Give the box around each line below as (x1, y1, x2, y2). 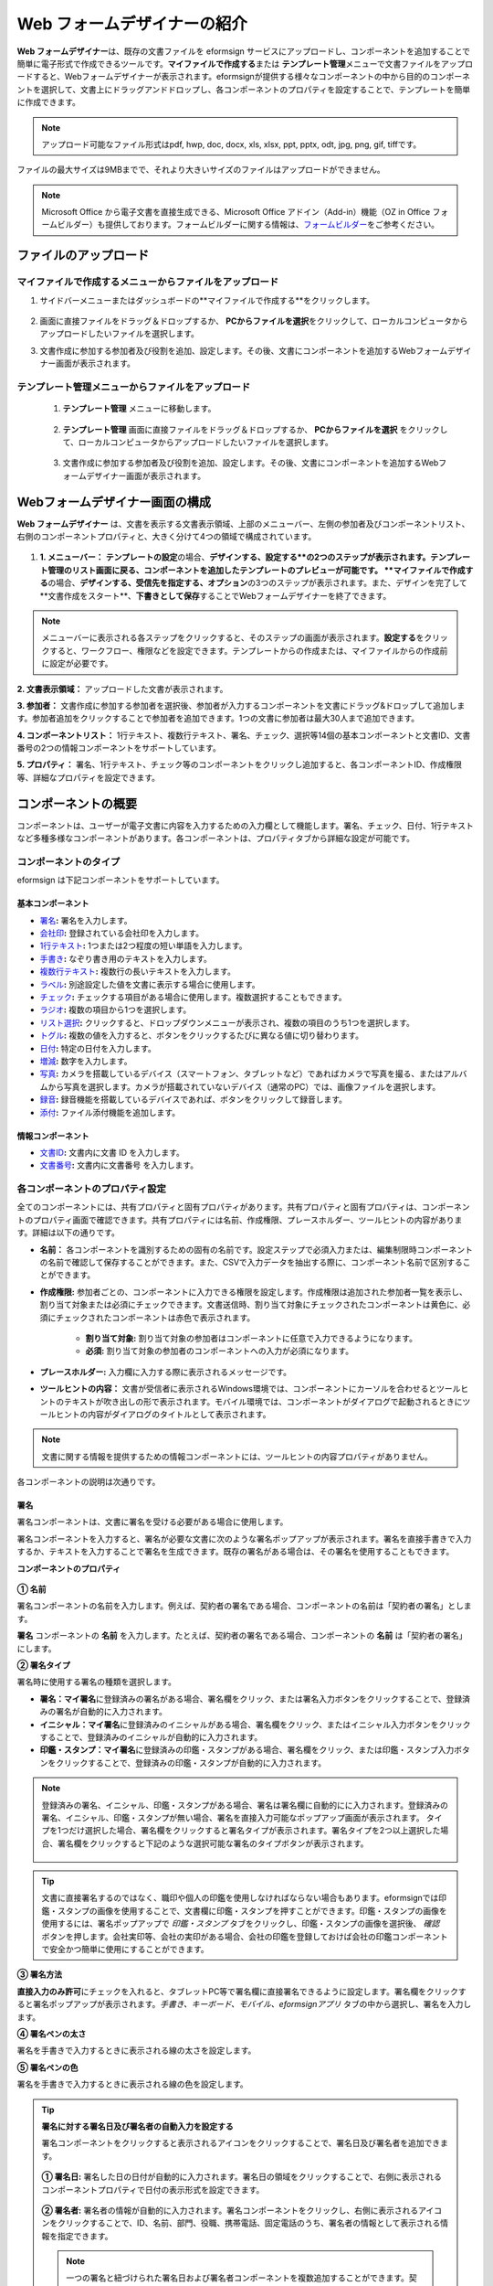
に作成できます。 (16, 97, 81, 108)
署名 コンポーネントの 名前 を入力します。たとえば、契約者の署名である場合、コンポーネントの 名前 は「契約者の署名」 (16, 1630, 467, 1641)
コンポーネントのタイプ (16, 855, 121, 868)
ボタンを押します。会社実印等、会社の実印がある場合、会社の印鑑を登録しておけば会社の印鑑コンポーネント (41, 1930, 448, 1942)
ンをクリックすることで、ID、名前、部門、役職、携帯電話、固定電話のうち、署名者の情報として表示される (41, 2217, 441, 2228)
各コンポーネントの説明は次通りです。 (16, 1477, 161, 1488)
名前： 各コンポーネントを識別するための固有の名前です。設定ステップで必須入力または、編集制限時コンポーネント (39, 1244, 474, 1255)
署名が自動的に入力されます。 (55, 1706, 168, 1717)
